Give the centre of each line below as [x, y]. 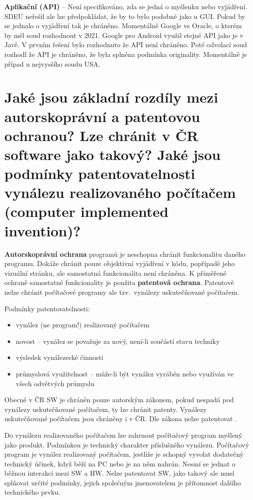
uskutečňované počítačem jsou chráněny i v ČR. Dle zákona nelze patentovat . [121, 419]
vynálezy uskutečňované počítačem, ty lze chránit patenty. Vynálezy [106, 409]
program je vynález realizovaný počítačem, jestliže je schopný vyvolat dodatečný [124, 454]
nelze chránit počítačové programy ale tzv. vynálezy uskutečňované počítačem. [122, 292]
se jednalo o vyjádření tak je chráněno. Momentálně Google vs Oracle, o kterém [123, 26]
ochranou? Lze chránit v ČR [101, 135]
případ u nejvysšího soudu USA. [52, 63]
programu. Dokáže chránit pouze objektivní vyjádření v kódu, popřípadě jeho [120, 263]
